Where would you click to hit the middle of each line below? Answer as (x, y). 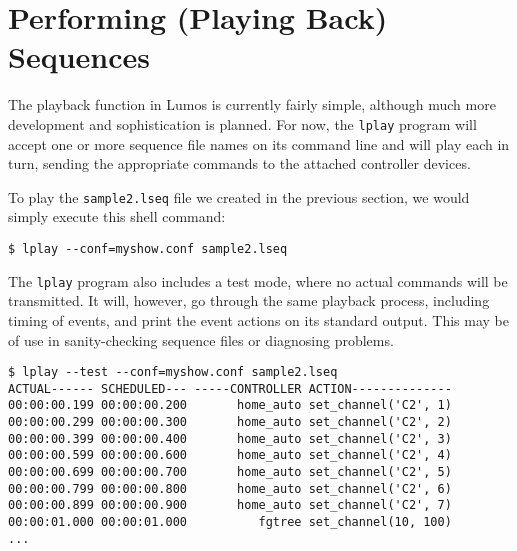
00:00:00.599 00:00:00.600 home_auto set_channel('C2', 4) (230, 455)
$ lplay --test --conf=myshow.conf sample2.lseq (173, 372)
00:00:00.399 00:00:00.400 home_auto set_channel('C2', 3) (230, 438)
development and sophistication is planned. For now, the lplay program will (242, 123)
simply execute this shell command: (117, 216)
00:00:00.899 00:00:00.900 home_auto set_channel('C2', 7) (230, 505)
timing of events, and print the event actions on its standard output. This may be (258, 319)
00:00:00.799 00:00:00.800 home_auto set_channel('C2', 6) (230, 488)
